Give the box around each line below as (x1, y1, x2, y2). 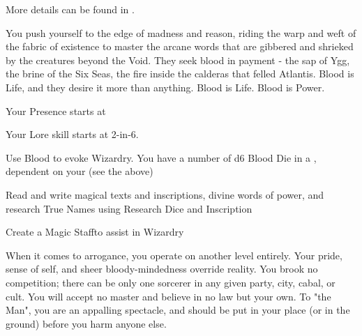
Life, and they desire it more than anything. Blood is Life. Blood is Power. (6, 79, 325, 94)
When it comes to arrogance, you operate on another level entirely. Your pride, (6, 247, 342, 262)
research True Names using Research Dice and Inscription (6, 201, 252, 215)
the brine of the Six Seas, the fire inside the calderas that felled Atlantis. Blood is (6, 66, 354, 81)
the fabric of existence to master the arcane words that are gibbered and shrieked (6, 39, 354, 54)
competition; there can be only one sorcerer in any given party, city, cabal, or (6, 275, 335, 289)
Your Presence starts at (6, 103, 106, 118)
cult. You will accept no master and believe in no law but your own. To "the (6, 289, 331, 303)
